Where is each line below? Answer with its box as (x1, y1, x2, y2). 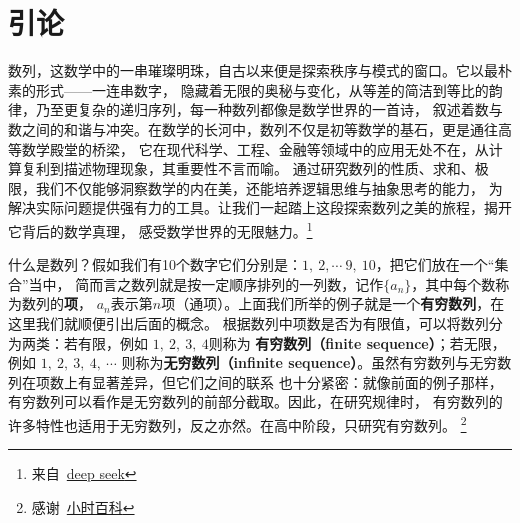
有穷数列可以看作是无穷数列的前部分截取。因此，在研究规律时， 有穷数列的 (8, 391, 503, 412)
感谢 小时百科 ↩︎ (31, 496, 135, 517)
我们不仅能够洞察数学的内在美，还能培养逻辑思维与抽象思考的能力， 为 (35, 177, 503, 198)
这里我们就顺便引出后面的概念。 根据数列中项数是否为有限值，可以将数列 (8, 312, 489, 333)
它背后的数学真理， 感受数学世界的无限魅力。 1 (8, 217, 313, 241)
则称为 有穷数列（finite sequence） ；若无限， (208, 332, 506, 353)
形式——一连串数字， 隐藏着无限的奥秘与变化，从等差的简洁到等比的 (35, 79, 489, 100)
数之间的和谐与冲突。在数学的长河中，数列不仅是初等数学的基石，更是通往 (8, 118, 498, 139)
